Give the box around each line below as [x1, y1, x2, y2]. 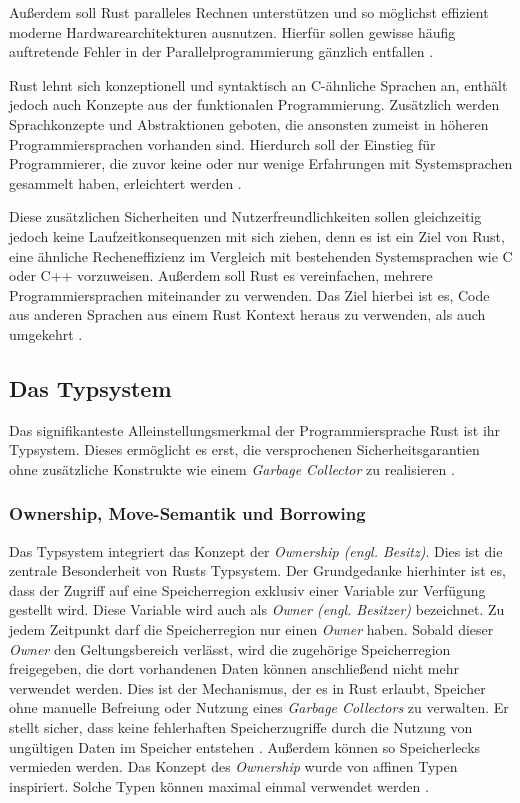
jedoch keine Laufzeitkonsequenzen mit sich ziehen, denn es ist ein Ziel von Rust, [9, 225, 505, 246]
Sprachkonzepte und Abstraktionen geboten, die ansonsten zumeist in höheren [9, 113, 489, 134]
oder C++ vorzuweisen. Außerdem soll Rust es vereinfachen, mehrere [9, 265, 433, 286]
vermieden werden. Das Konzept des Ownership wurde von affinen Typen [9, 756, 458, 777]
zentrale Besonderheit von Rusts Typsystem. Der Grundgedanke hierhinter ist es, [9, 560, 506, 581]
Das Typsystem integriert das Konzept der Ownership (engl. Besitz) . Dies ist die [9, 540, 503, 561]
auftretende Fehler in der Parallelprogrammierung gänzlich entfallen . [9, 41, 434, 62]
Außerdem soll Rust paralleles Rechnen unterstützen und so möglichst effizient [9, 2, 489, 22]
